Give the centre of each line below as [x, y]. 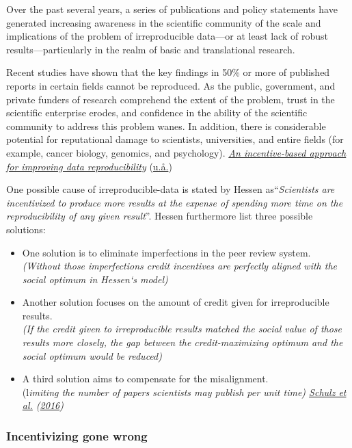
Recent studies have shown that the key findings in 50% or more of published [168, 72]
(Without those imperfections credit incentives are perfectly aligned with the [180, 266]
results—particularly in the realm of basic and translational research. [151, 49]
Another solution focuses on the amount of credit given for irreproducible [176, 302]
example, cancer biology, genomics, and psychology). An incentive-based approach [176, 152]
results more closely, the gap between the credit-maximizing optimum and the [182, 342]
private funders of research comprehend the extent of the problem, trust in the [171, 99]
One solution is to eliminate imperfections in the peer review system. [166, 252]
